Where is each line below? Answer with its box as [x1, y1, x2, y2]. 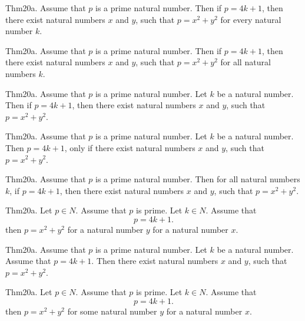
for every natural [220, 13, 281, 25]
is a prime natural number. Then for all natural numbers [95, 173, 300, 185]
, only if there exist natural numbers [64, 141, 195, 153]
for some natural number [67, 305, 157, 317]
